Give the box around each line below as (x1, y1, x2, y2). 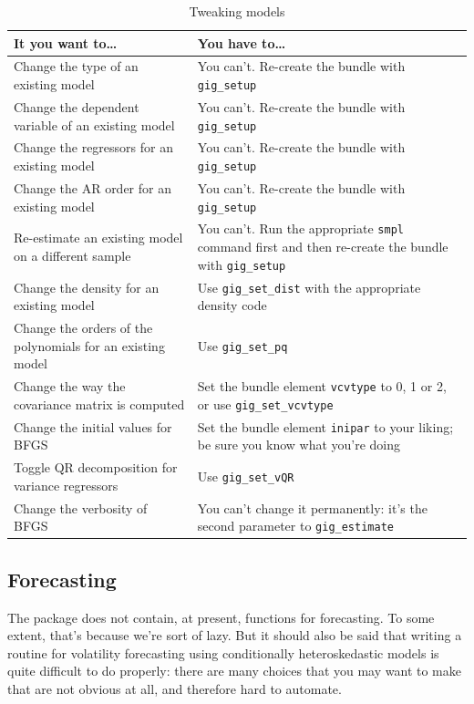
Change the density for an (14, 277, 160, 296)
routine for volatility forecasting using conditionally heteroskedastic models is (7, 643, 439, 662)
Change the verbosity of (14, 498, 148, 517)
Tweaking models (189, 2, 285, 20)
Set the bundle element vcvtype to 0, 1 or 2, (197, 377, 447, 396)
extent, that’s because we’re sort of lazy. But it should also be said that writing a (7, 626, 462, 645)
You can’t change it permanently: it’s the (197, 498, 428, 517)
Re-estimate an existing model (14, 228, 183, 247)
